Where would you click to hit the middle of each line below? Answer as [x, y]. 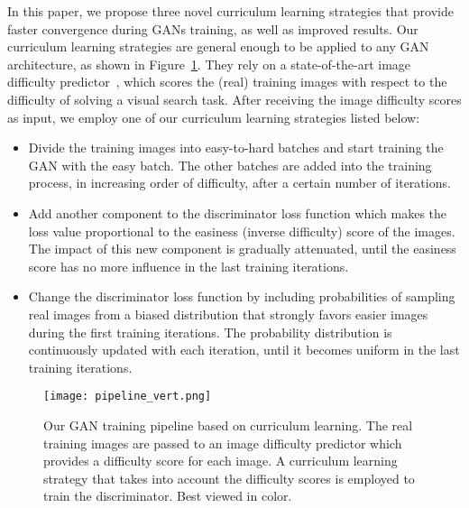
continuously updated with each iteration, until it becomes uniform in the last [244, 350]
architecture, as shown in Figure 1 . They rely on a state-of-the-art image [209, 64]
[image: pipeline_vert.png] [128, 397]
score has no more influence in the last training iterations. [189, 266]
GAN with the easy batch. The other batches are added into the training [230, 165]
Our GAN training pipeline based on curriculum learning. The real [228, 425]
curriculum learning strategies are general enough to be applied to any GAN [218, 46]
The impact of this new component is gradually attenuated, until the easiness [242, 249]
